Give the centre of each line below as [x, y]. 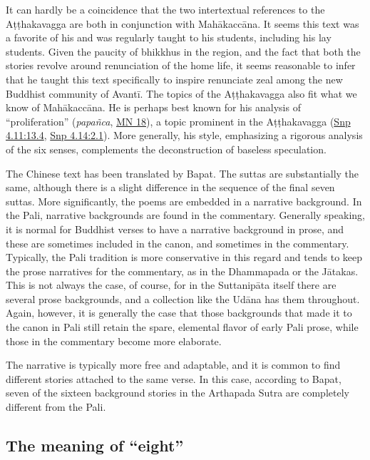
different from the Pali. [56, 407]
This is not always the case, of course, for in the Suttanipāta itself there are [171, 285]
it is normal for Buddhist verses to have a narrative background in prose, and [175, 229]
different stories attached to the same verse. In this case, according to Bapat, [174, 378]
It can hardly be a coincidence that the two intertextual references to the [165, 9]
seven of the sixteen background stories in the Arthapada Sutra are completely [178, 393]
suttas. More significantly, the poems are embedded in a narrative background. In [184, 201]
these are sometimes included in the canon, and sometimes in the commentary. [178, 243]
